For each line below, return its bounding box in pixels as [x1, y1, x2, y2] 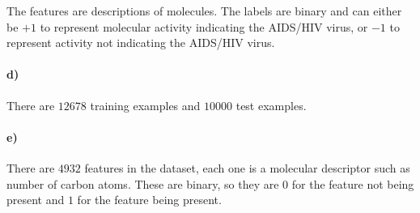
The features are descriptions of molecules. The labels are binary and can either [6, 2, 402, 19]
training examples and [90, 96, 201, 113]
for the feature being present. [77, 191, 222, 208]
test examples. [235, 96, 307, 113]
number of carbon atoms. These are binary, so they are [6, 175, 279, 192]
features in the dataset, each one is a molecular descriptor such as [84, 159, 410, 176]
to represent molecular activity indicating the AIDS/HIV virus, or [40, 18, 368, 35]
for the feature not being [291, 175, 414, 192]
